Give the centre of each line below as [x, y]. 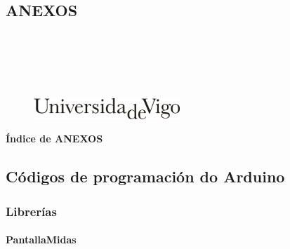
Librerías [31, 211]
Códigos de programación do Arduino [145, 176]
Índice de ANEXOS [54, 139]
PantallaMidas [41, 240]
